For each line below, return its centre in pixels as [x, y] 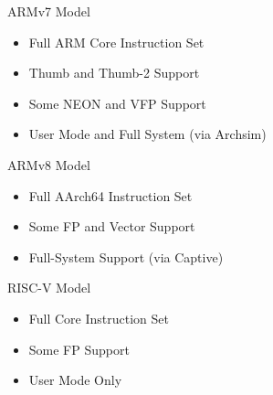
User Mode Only [75, 380]
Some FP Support [79, 349]
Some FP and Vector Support [112, 226]
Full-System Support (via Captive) [126, 256]
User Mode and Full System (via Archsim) [147, 134]
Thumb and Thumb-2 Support [114, 73]
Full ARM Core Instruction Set [116, 42]
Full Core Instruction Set [99, 318]
